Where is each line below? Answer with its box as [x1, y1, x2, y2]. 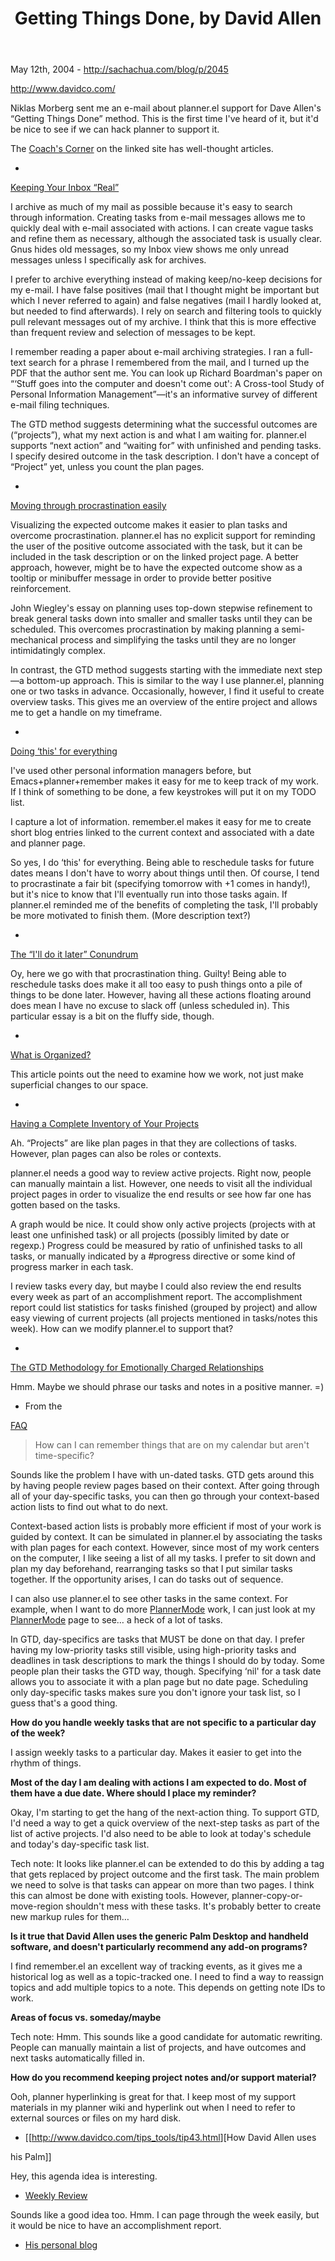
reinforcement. [10, 583, 72, 595]
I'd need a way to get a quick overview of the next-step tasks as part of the [10, 1817, 320, 1829]
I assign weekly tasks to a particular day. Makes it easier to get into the [10, 1747, 302, 1759]
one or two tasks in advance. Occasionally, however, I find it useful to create [10, 685, 325, 697]
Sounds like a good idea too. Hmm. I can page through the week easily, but [10, 2209, 320, 2221]
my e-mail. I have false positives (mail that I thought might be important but [10, 284, 320, 296]
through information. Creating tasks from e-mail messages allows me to [10, 212, 306, 224]
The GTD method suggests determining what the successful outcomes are [10, 418, 318, 431]
